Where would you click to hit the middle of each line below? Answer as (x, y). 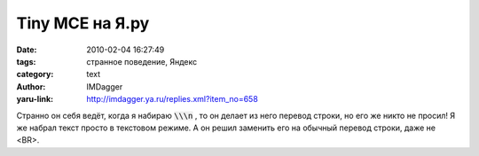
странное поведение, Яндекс (142, 61)
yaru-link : (35, 99)
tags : (26, 61)
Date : (27, 50)
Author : (31, 86)
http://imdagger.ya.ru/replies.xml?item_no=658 (173, 99)
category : (35, 74)
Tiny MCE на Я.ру (83, 23)
